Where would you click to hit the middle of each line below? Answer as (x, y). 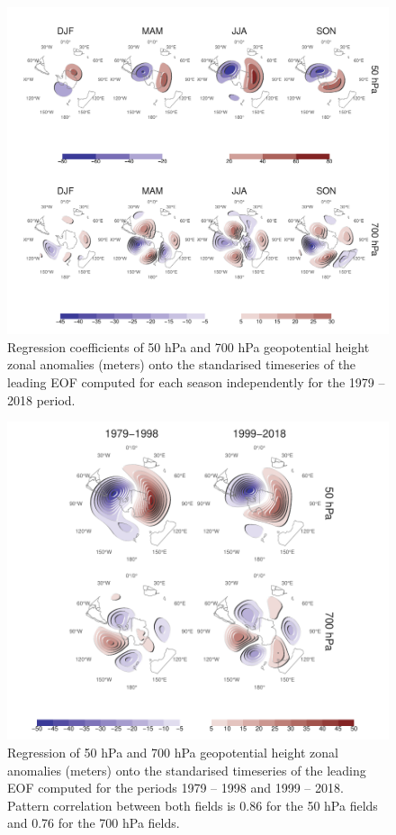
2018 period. (41, 399)
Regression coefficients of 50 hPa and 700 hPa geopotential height (189, 346)
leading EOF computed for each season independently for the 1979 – (196, 381)
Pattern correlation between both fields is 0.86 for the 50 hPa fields (193, 805)
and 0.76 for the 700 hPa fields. (94, 823)
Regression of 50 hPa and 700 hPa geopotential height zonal (173, 753)
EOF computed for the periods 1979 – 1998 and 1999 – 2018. (175, 788)
